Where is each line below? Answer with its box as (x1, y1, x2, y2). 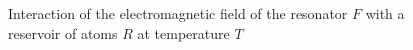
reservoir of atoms (8, 22, 118, 43)
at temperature (137, 22, 230, 43)
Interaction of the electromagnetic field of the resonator (8, 3, 348, 23)
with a (365, 3, 405, 23)
